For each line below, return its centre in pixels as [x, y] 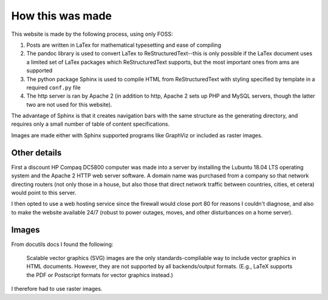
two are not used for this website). [69, 104]
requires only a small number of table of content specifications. [91, 124]
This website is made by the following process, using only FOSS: [92, 34]
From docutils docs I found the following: [62, 244]
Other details [36, 153]
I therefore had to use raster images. [57, 289]
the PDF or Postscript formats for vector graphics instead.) [100, 275]
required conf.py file [54, 87]
